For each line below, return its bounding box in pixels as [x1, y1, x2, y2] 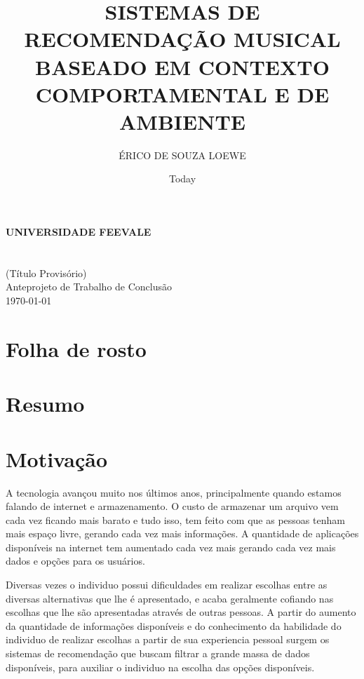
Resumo [6, 389, 85, 418]
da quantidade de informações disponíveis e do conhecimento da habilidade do [6, 618, 342, 633]
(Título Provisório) [6, 265, 87, 280]
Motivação [6, 444, 108, 473]
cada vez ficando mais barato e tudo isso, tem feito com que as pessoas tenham [6, 512, 345, 527]
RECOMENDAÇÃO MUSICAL [24, 25, 341, 53]
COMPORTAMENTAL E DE [35, 79, 330, 108]
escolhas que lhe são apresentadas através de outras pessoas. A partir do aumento [6, 605, 356, 619]
